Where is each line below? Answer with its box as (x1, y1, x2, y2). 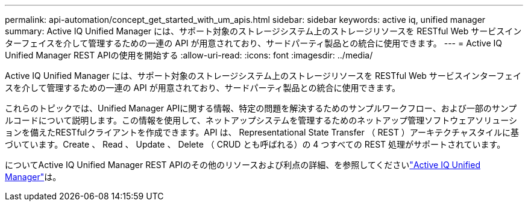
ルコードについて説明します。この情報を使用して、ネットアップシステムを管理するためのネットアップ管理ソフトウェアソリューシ (5, 115, 518, 125)
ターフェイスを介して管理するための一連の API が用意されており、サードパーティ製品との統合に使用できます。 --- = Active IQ (5, 38, 502, 48)
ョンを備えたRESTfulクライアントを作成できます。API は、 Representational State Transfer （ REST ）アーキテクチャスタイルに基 (5, 127, 519, 137)
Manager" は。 (5, 172, 61, 182)
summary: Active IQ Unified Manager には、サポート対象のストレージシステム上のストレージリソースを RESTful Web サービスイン (5, 26, 522, 36)
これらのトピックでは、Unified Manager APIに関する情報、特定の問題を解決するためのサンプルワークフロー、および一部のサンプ (5, 103, 517, 113)
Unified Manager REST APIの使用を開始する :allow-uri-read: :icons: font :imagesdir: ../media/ (5, 50, 373, 60)
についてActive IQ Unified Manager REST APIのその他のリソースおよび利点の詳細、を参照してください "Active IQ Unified (5, 160, 480, 170)
